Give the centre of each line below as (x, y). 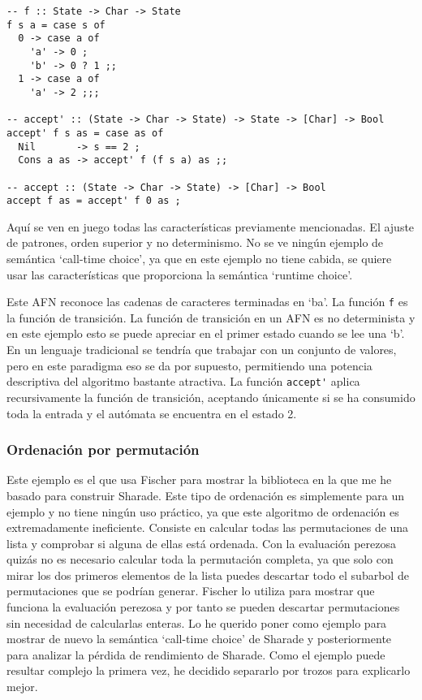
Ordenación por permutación (103, 449)
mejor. (22, 687)
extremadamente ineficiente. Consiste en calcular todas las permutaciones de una (208, 527)
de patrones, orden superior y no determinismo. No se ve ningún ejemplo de (195, 242)
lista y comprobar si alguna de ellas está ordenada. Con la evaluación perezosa (202, 543)
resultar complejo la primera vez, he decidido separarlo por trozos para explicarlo (209, 670)
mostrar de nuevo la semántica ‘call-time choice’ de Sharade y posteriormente (199, 639)
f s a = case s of (56, 25)
